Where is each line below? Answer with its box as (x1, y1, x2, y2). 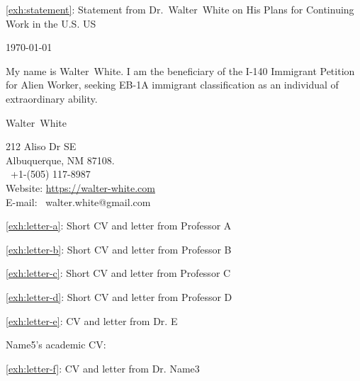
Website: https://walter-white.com (6, 180, 155, 195)
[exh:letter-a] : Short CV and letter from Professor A (6, 218, 232, 233)
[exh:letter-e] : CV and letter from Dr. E (6, 313, 178, 328)
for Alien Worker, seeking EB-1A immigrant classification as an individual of (6, 77, 339, 92)
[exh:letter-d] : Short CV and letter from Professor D (6, 289, 232, 304)
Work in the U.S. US (6, 16, 96, 30)
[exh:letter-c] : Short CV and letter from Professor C (6, 266, 231, 280)
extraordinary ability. (6, 91, 98, 106)
